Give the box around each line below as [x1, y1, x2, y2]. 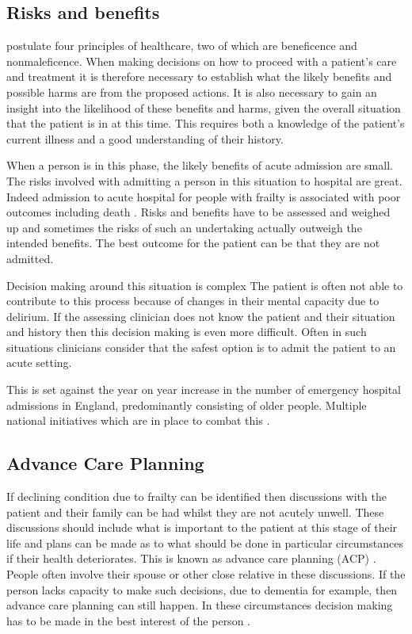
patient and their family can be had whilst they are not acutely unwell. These [6, 503, 384, 520]
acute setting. [6, 354, 72, 371]
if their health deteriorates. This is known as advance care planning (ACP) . [6, 550, 376, 567]
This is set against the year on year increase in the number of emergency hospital [6, 381, 401, 398]
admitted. [6, 250, 54, 266]
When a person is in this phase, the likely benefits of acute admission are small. [6, 157, 393, 174]
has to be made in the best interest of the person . [6, 612, 250, 628]
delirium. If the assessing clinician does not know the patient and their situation [6, 307, 395, 324]
